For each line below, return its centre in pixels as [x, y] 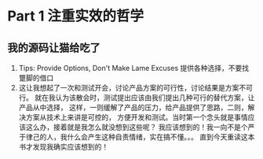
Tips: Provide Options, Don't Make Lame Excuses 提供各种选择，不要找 [133, 68]
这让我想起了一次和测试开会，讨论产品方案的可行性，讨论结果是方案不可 [135, 88]
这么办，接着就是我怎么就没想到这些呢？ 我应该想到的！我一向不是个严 [140, 127]
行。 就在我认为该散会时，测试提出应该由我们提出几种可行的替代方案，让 [137, 98]
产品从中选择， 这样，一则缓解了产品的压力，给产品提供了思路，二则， [133, 107]
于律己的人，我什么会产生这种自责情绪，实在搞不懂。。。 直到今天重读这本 [137, 137]
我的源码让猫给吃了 [54, 48]
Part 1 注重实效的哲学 [76, 16]
